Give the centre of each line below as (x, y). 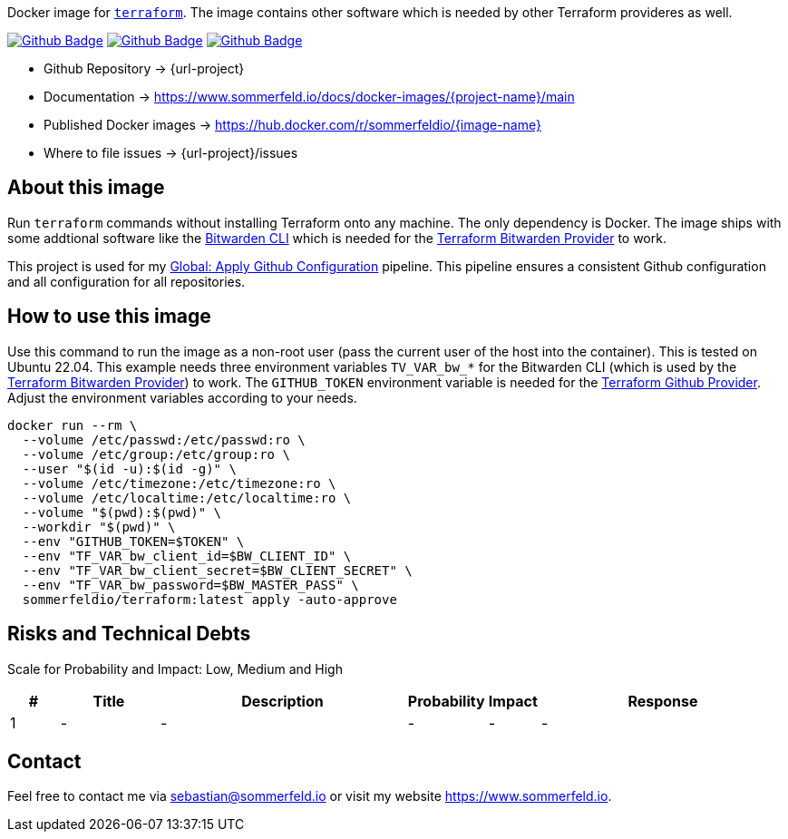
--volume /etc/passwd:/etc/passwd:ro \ (164, 439)
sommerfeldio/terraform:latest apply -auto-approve (209, 599)
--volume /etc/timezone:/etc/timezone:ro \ (179, 483)
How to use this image (109, 317)
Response (663, 701)
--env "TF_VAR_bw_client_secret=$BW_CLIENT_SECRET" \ (217, 570)
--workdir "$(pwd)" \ (99, 527)
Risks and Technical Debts (129, 634)
